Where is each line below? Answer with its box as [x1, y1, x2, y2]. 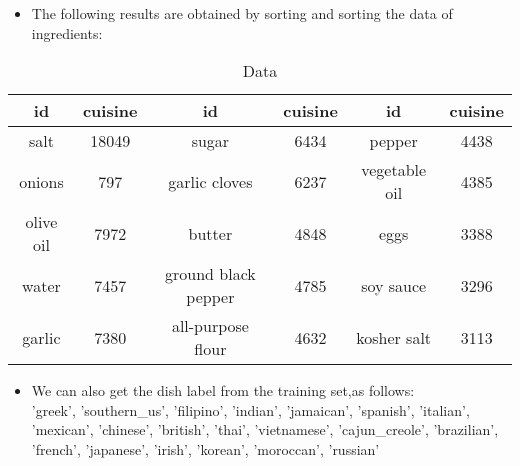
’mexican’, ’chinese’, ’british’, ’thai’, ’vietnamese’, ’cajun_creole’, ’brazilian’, [31, 419, 499, 440]
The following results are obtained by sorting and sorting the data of [31, 3, 453, 23]
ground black [165, 262, 256, 286]
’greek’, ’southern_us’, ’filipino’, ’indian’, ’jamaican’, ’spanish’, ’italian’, [31, 399, 470, 420]
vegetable [361, 158, 427, 182]
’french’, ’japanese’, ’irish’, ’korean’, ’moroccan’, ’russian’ [31, 438, 380, 459]
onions [19, 169, 64, 193]
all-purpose [171, 314, 249, 338]
